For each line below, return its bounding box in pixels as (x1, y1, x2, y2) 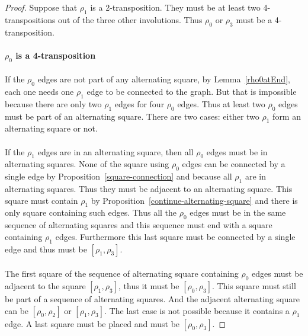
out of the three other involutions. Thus (58, 13, 203, 25)
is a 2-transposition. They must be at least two (90, 1, 261, 13)
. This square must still (211, 279, 296, 292)
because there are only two (5, 97, 102, 110)
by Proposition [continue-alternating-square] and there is (91, 194, 298, 206)
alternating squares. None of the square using (5, 158, 169, 170)
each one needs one (5, 85, 74, 97)
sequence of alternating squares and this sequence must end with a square (5, 219, 272, 231)
